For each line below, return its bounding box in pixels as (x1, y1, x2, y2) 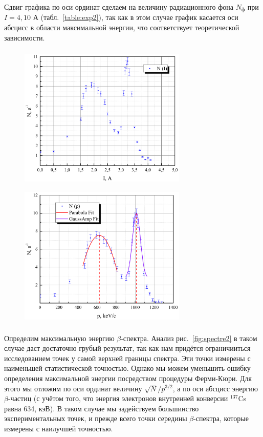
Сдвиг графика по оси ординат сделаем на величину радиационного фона (4, 2, 233, 12)
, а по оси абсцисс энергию (172, 383, 258, 393)
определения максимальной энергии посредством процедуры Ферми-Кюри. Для (4, 372, 252, 383)
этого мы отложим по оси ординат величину (4, 383, 142, 393)
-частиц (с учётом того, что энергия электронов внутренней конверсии (8, 393, 228, 404)
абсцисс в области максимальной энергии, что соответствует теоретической (4, 22, 239, 33)
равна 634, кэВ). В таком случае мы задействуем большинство (4, 403, 199, 413)
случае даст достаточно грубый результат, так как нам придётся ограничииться (4, 343, 251, 353)
